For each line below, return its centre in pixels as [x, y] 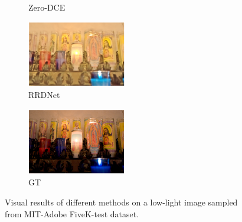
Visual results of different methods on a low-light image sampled [121, 202]
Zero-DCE [47, 7]
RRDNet [44, 95]
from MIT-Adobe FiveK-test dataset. [72, 213]
